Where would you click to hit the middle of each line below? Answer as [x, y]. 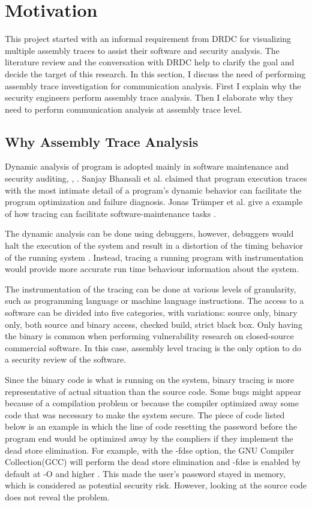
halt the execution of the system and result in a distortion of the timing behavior [154, 245]
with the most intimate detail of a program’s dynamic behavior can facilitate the [153, 190]
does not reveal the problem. [57, 497]
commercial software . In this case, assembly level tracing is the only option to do [153, 347]
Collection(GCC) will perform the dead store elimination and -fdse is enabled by [153, 462]
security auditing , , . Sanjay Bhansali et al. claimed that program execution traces [156, 178]
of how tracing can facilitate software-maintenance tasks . [110, 213]
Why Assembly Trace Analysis [102, 141]
